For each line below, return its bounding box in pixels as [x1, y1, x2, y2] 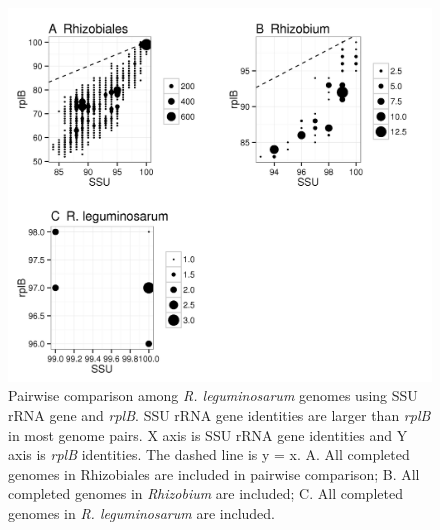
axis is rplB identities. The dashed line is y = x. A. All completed [8, 444, 410, 465]
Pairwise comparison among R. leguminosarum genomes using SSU [8, 385, 418, 406]
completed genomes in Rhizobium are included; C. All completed [8, 483, 403, 504]
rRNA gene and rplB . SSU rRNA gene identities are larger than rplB [8, 405, 431, 426]
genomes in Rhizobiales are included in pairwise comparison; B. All [8, 463, 420, 484]
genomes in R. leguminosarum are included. [8, 503, 276, 524]
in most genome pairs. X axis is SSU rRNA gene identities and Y [8, 424, 408, 445]
